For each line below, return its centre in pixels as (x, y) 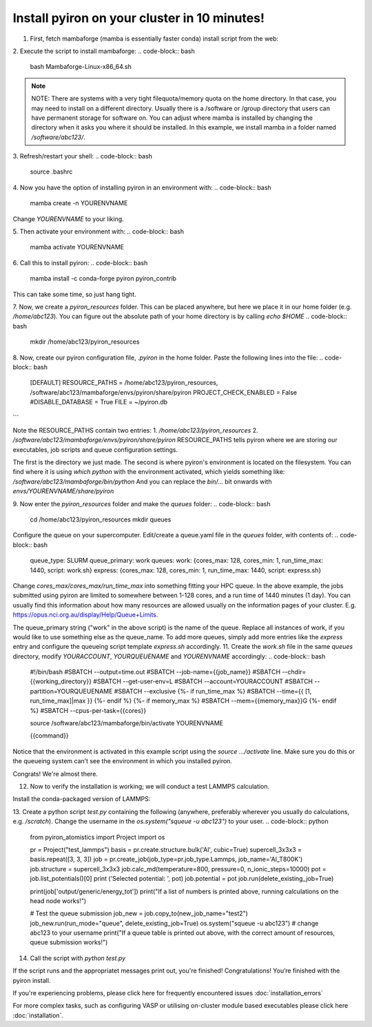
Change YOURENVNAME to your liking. (68, 219)
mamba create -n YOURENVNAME (79, 203)
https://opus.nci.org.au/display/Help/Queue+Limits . (85, 615)
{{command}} (49, 736)
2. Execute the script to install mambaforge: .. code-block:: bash (104, 51)
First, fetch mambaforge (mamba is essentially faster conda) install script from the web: (154, 39)
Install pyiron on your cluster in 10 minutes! (139, 18)
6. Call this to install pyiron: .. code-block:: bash (80, 262)
